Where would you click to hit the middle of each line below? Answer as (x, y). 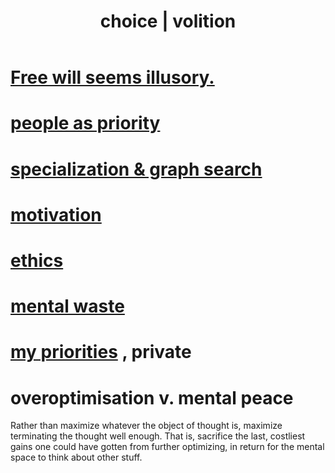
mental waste (67, 306)
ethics (37, 260)
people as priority (85, 123)
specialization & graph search (136, 169)
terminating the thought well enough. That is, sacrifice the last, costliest (158, 436)
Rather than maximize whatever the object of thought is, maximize (146, 426)
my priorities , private (101, 352)
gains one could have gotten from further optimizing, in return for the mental (167, 447)
